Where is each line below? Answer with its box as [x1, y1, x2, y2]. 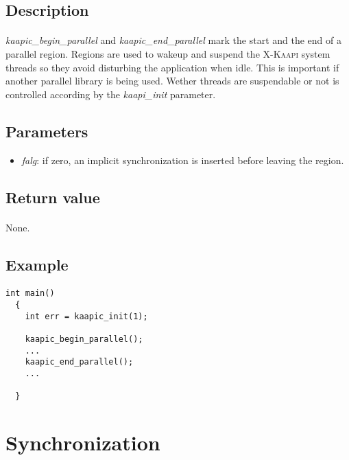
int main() [5, 288, 55, 299]
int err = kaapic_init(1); [25, 311, 148, 321]
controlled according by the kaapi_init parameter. [5, 87, 216, 101]
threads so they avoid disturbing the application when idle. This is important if [5, 60, 339, 74]
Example [5, 253, 69, 275]
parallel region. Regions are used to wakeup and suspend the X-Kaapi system [5, 46, 330, 60]
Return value [5, 186, 100, 207]
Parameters [5, 120, 88, 141]
